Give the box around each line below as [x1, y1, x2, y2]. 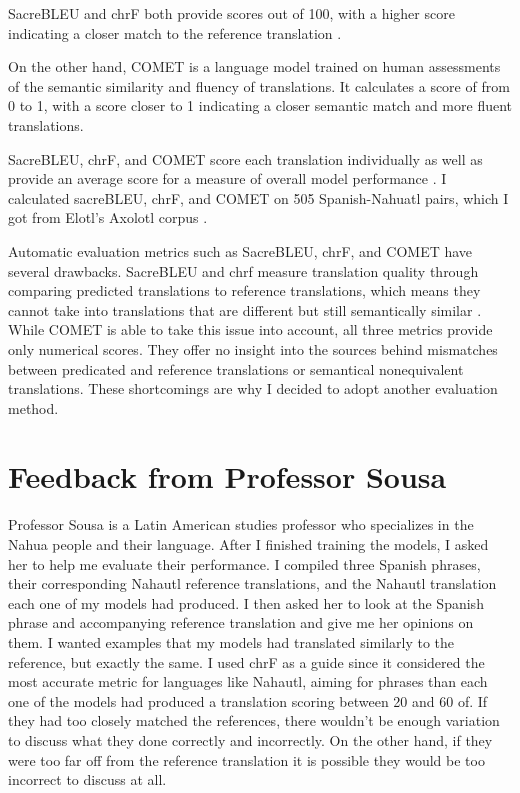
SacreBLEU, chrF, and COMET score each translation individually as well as [8, 148, 483, 169]
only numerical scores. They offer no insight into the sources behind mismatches [8, 338, 498, 359]
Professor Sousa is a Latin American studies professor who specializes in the [8, 514, 474, 535]
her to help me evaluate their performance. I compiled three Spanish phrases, [8, 553, 481, 574]
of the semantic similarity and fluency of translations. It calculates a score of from [8, 75, 510, 96]
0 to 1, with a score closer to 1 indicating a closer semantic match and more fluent [8, 95, 512, 116]
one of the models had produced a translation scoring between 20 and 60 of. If [8, 690, 488, 711]
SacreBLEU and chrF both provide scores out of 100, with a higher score [8, 3, 455, 23]
